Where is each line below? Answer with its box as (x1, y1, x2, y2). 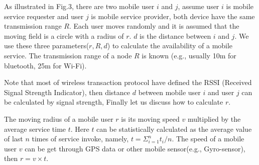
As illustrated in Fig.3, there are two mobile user (4, 1, 155, 11)
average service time (4, 123, 66, 134)
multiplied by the (187, 113, 241, 124)
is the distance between (140, 30, 211, 41)
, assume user (178, 1, 219, 11)
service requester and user (4, 11, 84, 21)
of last (4, 133, 23, 144)
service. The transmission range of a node (4, 50, 132, 60)
